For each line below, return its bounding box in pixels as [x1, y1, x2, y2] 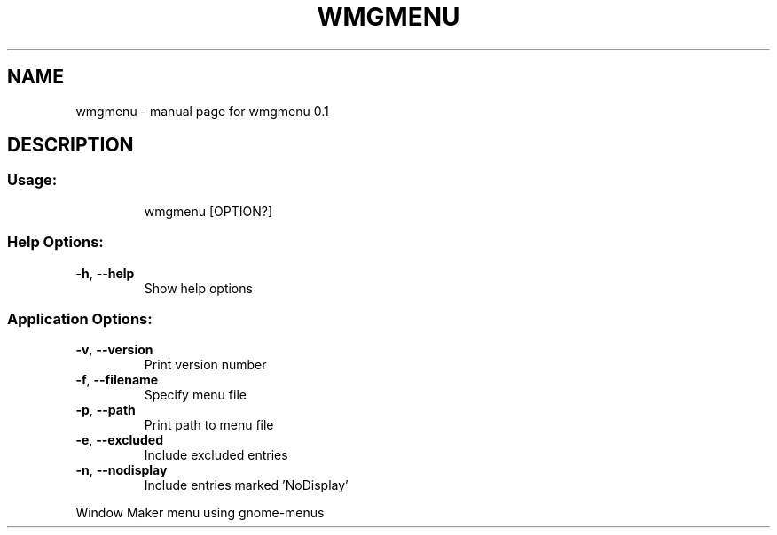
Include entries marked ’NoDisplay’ [144, 477, 349, 493]
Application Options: [7, 309, 153, 328]
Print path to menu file [144, 417, 274, 433]
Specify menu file [144, 387, 247, 403]
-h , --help [75, 265, 135, 281]
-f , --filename [75, 372, 159, 388]
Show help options [144, 280, 253, 296]
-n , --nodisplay [75, 462, 168, 478]
